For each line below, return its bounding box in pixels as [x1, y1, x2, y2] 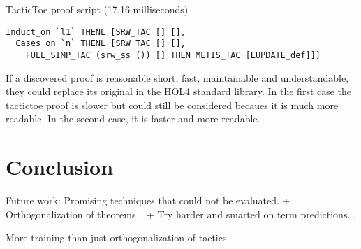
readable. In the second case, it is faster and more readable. [6, 111, 260, 126]
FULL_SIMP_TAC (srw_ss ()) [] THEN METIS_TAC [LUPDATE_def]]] [25, 50, 321, 60]
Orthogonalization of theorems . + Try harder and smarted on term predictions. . [6, 206, 356, 221]
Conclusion [6, 152, 114, 181]
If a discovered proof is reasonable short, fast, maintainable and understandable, [6, 70, 349, 85]
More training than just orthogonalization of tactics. [6, 230, 230, 245]
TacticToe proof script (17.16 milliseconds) [6, 2, 189, 16]
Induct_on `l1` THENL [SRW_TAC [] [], [6, 27, 186, 37]
